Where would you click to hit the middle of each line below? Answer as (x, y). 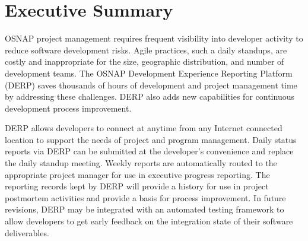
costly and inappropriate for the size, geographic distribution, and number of (145, 61)
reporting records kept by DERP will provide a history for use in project (137, 186)
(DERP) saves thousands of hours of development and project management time (151, 85)
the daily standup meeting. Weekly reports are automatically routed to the (141, 163)
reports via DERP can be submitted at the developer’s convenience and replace (149, 151)
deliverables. (27, 232)
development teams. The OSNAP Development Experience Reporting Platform (149, 73)
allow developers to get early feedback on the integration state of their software (149, 221)
